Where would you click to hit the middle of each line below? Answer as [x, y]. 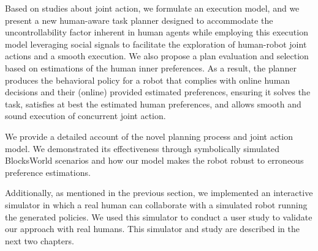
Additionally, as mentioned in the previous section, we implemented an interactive [159, 193]
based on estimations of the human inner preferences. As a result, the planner [151, 67]
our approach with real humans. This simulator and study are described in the [152, 229]
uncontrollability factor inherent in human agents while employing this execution [157, 32]
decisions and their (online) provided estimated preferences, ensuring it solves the [158, 92]
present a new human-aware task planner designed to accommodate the [139, 20]
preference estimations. [48, 172]
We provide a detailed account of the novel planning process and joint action [149, 136]
